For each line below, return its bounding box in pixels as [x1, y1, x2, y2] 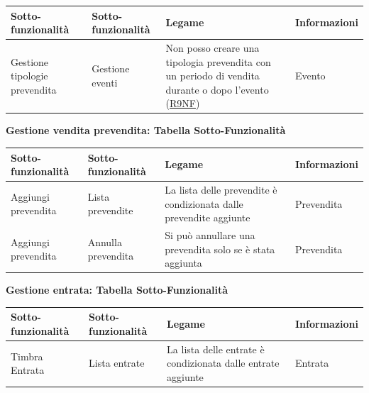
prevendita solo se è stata [165, 241, 275, 256]
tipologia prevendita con [165, 54, 271, 69]
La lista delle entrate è [167, 341, 265, 356]
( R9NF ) [165, 96, 200, 111]
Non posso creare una [165, 40, 260, 55]
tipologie [11, 68, 48, 83]
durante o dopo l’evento [165, 82, 269, 96]
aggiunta [165, 255, 202, 270]
